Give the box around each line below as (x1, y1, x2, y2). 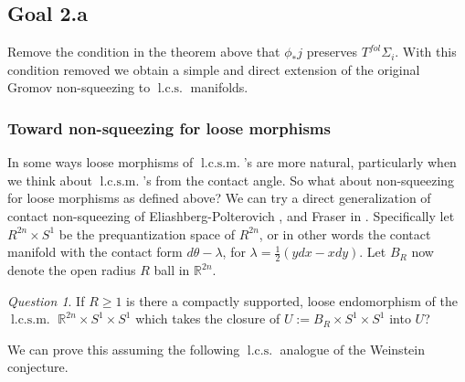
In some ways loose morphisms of (7, 153, 194, 172)
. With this (395, 42, 457, 61)
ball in (153, 260, 190, 279)
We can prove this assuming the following (7, 339, 240, 358)
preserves (306, 42, 358, 61)
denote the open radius (7, 260, 136, 279)
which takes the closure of (135, 309, 280, 328)
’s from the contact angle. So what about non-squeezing (143, 170, 455, 189)
